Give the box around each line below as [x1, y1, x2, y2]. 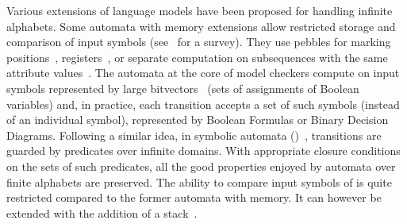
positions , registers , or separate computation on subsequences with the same [6, 48, 388, 65]
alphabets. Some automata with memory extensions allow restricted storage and [6, 17, 396, 34]
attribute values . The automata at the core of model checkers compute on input [6, 64, 400, 81]
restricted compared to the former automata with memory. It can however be [6, 189, 382, 206]
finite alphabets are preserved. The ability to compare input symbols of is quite [6, 173, 392, 190]
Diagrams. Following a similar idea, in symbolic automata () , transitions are [6, 126, 382, 143]
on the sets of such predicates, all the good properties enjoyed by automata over [6, 157, 396, 174]
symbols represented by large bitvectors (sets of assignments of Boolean [6, 79, 359, 96]
